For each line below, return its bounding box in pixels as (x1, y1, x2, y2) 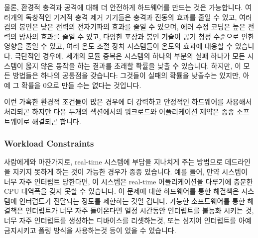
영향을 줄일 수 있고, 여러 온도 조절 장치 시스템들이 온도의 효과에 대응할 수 (4, 41, 233, 51)
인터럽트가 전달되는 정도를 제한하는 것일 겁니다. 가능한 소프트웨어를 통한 (19, 195, 245, 206)
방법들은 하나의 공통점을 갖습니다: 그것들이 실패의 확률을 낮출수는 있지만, (12, 70, 241, 80)
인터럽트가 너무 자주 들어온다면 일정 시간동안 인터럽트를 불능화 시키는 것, (25, 205, 254, 216)
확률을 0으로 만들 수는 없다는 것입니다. (21, 79, 141, 90)
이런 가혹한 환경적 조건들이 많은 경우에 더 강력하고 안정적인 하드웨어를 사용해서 (4, 96, 252, 107)
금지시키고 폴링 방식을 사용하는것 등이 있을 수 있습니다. (4, 225, 176, 235)
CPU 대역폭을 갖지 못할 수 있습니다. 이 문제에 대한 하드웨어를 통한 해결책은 (4, 186, 239, 196)
